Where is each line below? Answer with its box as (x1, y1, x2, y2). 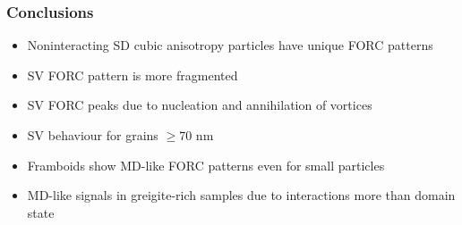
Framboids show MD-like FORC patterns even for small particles (27, 155, 385, 174)
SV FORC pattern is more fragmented (27, 65, 238, 84)
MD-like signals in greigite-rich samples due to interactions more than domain (27, 186, 456, 204)
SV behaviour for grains (27, 126, 158, 144)
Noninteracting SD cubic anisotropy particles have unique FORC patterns (27, 36, 433, 54)
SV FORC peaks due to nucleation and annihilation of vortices (27, 96, 372, 114)
